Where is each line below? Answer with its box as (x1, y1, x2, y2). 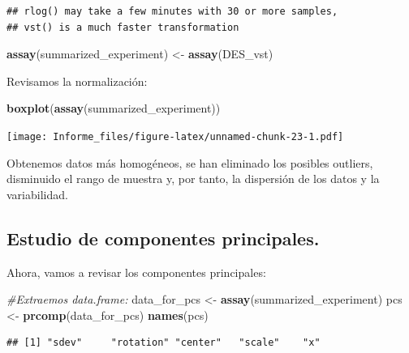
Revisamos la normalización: (6, 72, 148, 89)
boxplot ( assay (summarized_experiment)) (6, 100, 221, 117)
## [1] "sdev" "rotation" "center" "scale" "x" (6, 337, 321, 349)
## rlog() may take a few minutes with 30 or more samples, (6, 6, 338, 17)
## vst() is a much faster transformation (6, 21, 239, 33)
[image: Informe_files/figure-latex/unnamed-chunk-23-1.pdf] (6, 130, 344, 142)
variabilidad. (6, 185, 68, 202)
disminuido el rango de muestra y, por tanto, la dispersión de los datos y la (6, 170, 380, 187)
